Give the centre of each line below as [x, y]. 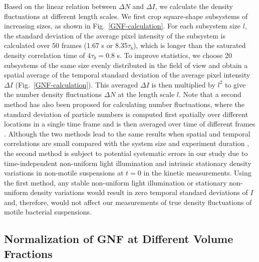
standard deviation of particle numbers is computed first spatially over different [126, 114]
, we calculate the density [194, 6]
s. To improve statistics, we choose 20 [174, 55]
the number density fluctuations [53, 94]
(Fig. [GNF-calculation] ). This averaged [77, 84]
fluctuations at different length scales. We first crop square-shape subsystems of [126, 16]
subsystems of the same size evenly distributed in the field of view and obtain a [126, 65]
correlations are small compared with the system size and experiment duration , [127, 143]
